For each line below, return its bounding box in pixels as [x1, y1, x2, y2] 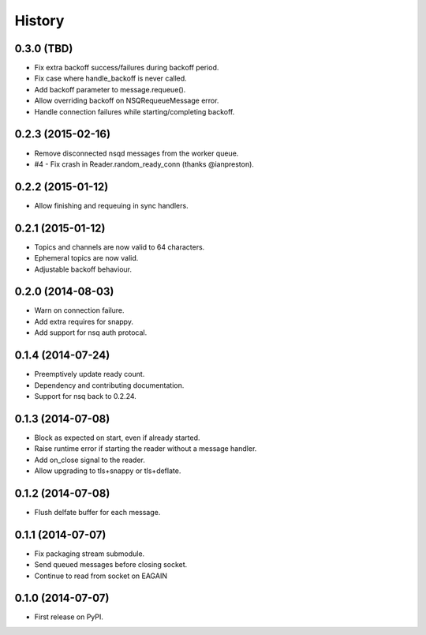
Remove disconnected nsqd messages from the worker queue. [34, 148, 239, 158]
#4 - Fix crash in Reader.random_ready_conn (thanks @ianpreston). [34, 159, 254, 169]
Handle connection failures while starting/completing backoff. [34, 107, 235, 116]
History [14, 12, 65, 29]
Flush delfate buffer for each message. [34, 507, 161, 517]
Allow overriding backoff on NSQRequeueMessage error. [34, 96, 219, 106]
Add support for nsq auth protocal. [34, 328, 148, 337]
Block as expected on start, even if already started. [34, 433, 200, 442]
